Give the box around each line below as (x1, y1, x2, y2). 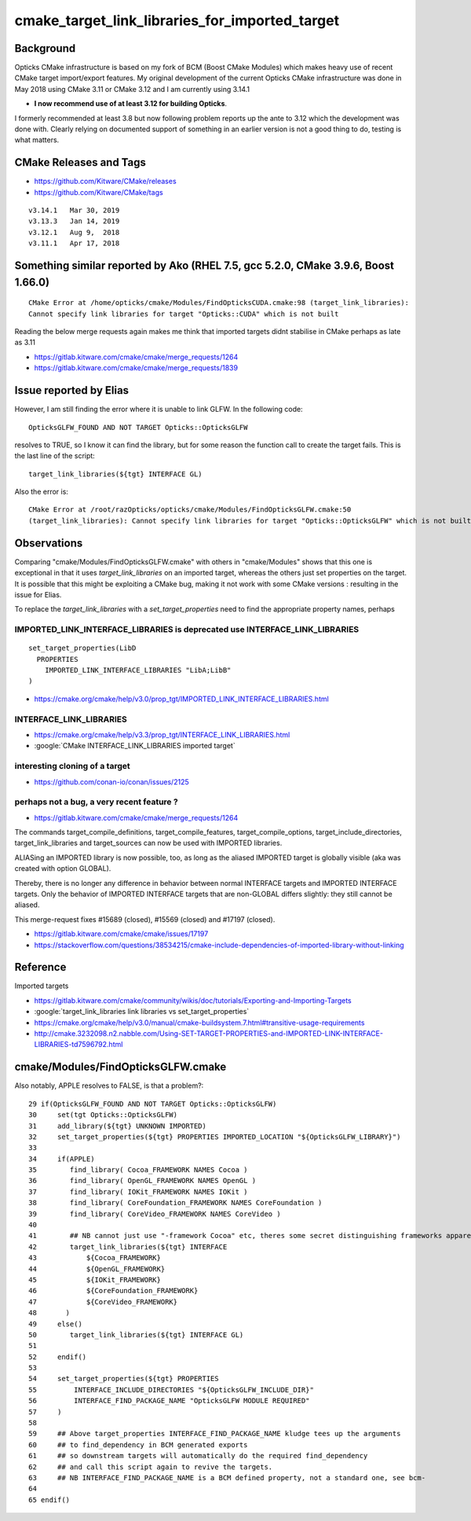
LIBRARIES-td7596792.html (34, 1040, 123, 1049)
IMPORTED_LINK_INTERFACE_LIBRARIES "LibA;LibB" (44, 666, 232, 675)
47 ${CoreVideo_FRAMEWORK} (28, 1297, 178, 1306)
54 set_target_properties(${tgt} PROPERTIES (28, 1374, 219, 1383)
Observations (14, 536, 83, 549)
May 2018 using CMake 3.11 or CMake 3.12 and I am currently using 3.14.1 (14, 84, 250, 94)
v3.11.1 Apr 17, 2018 (28, 239, 120, 248)
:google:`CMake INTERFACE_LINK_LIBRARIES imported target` (34, 741, 235, 751)
